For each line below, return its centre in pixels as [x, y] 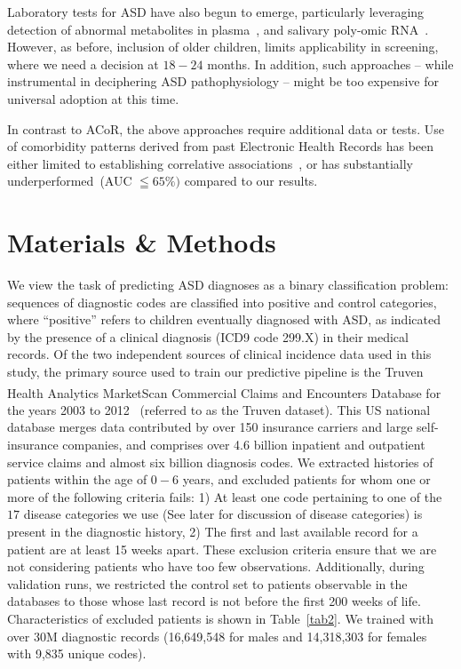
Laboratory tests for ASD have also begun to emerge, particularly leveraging [216, 12]
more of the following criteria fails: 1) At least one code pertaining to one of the [225, 496]
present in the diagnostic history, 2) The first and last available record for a [213, 532]
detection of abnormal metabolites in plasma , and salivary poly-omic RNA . [218, 29]
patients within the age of [77, 479]
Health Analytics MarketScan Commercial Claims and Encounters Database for [224, 392]
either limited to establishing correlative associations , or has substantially [210, 163]
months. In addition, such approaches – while [330, 64]
